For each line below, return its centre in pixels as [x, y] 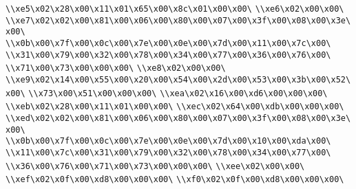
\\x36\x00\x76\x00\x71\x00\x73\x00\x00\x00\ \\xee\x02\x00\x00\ [155, 166]
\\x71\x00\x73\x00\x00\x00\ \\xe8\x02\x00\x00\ [116, 68]
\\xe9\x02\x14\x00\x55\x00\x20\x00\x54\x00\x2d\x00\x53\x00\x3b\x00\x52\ [178, 79]
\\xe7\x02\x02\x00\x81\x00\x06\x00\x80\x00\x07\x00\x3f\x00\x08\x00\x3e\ [178, 20]
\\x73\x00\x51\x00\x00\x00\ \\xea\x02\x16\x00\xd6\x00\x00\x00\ [178, 93]
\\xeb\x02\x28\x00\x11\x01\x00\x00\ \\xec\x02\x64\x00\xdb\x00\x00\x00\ [175, 107]
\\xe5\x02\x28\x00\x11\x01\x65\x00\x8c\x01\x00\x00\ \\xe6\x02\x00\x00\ [175, 9]
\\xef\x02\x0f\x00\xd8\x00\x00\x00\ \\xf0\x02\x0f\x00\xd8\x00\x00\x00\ [175, 180]
